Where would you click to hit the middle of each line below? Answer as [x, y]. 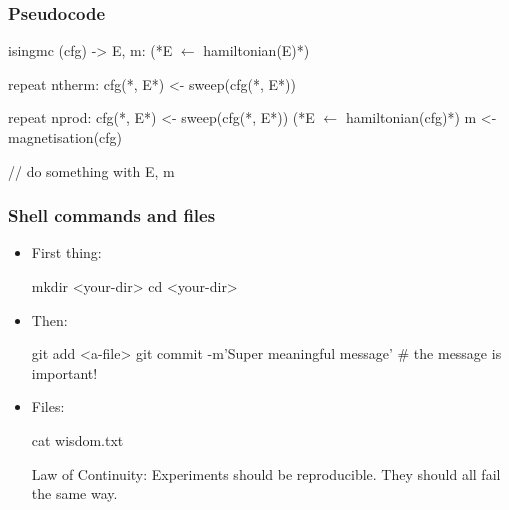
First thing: [66, 252]
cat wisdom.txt [77, 439]
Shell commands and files [112, 215]
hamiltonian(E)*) [256, 50]
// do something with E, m [91, 170]
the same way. [74, 493]
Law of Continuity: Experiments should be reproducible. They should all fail [266, 473]
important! [64, 372]
